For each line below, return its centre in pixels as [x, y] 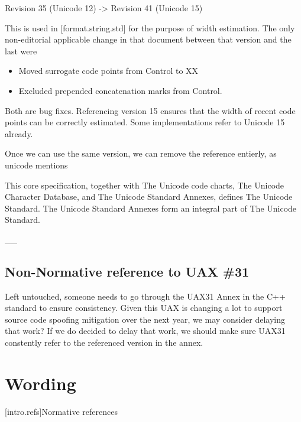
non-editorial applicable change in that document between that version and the [148, 39]
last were [21, 51]
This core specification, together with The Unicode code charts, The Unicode [145, 185]
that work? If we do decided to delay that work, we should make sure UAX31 [145, 331]
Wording [41, 383]
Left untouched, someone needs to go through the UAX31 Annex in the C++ [145, 296]
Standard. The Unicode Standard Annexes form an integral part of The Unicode [151, 208]
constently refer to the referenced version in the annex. [104, 343]
